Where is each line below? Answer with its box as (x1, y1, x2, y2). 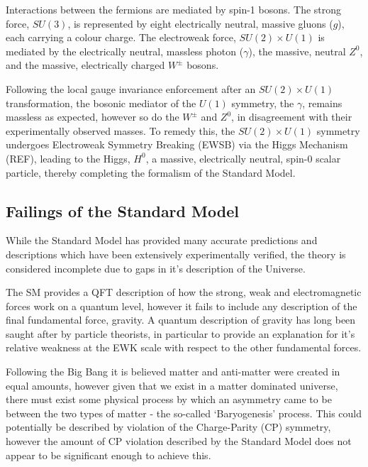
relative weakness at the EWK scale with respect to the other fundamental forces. (6, 340, 362, 355)
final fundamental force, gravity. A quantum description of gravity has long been (6, 312, 356, 327)
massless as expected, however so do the (6, 109, 179, 124)
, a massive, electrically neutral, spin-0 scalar (145, 150, 341, 165)
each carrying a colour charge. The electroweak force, (6, 30, 236, 45)
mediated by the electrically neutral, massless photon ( (6, 43, 244, 58)
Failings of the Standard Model (6, 199, 239, 221)
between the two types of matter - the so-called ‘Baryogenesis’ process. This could (6, 405, 362, 420)
